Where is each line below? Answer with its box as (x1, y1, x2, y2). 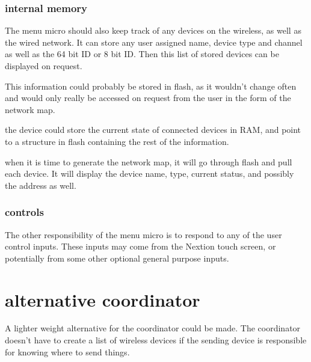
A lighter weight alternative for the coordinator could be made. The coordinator (5, 322, 301, 334)
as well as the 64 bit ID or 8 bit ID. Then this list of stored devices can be (5, 48, 279, 60)
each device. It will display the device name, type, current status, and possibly (5, 167, 294, 180)
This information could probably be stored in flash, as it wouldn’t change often (5, 79, 297, 92)
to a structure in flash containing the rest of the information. (5, 135, 229, 147)
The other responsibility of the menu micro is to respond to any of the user (5, 228, 282, 241)
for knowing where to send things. (5, 345, 130, 358)
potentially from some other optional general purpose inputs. (5, 251, 229, 264)
